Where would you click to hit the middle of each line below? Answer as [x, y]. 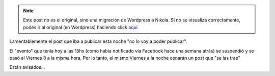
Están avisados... [27, 67]
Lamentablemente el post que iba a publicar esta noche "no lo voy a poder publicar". [98, 41]
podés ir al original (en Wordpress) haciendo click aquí [80, 27]
